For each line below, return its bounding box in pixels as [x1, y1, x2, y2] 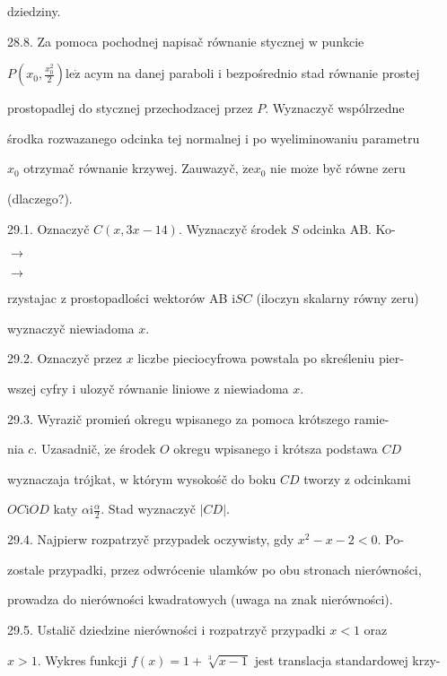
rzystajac [7, 289, 57, 308]
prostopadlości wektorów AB [70, 289, 228, 308]
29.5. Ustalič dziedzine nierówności [7, 620, 197, 638]
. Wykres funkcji [37, 650, 127, 669]
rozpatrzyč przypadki [208, 620, 326, 638]
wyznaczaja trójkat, [7, 469, 116, 488]
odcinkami [354, 469, 411, 488]
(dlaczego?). [7, 188, 73, 207]
